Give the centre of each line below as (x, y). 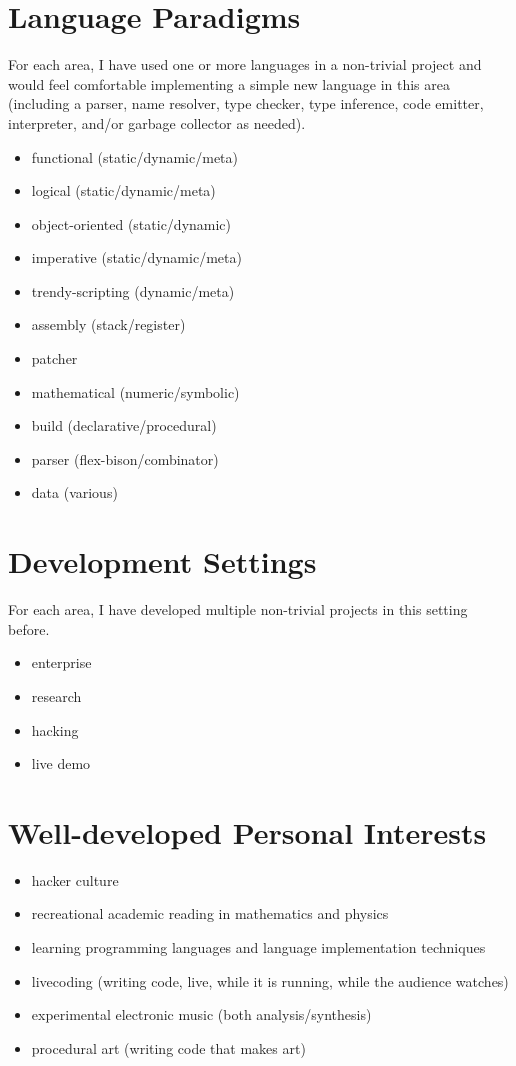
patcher (54, 358)
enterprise (61, 662)
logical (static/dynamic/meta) (123, 190)
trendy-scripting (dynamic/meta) (133, 290)
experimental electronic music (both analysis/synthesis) (201, 1014)
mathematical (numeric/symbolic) (135, 391)
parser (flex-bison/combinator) (125, 458)
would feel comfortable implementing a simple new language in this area (229, 83)
